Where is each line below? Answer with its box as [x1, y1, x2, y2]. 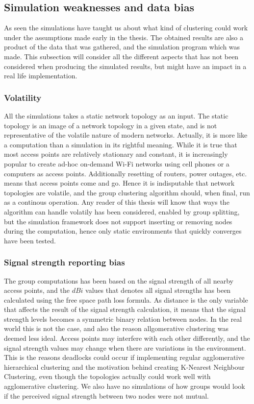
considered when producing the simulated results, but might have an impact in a [4, 61, 247, 71]
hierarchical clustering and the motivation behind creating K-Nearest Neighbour [4, 361, 245, 372]
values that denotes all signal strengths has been [85, 285, 231, 295]
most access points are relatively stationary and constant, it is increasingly [4, 149, 228, 159]
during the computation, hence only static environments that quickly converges [4, 226, 242, 236]
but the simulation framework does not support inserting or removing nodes [4, 216, 232, 226]
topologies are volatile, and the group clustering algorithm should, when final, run [4, 187, 250, 197]
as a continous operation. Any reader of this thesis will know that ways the [4, 197, 229, 207]
